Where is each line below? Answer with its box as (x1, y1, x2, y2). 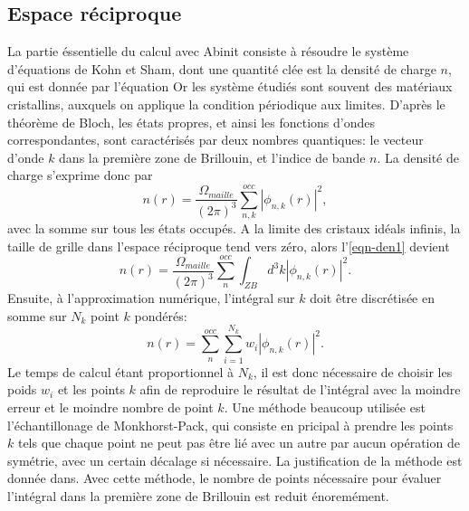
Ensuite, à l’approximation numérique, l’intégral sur (7, 289, 295, 307)
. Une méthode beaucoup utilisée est (224, 397, 426, 416)
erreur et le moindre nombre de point (7, 397, 214, 416)
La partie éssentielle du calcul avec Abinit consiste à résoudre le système (7, 42, 409, 61)
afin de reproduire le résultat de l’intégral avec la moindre (139, 380, 461, 399)
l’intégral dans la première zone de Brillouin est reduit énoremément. (7, 486, 389, 505)
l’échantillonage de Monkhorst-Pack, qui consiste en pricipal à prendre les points (7, 415, 454, 434)
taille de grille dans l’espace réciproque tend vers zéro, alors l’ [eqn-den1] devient (7, 236, 450, 255)
